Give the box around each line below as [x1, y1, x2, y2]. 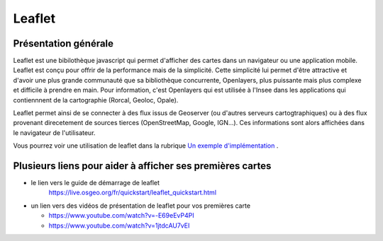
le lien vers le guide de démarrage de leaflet [30, 179, 160, 187]
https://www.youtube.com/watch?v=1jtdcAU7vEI [48, 221, 190, 230]
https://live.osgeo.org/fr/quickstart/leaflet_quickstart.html [48, 188, 216, 197]
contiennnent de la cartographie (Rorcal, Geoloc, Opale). [13, 95, 179, 104]
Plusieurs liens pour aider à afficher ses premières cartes [13, 160, 272, 172]
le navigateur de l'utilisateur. [13, 128, 96, 137]
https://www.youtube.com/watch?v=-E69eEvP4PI [48, 211, 194, 220]
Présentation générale [13, 37, 113, 49]
